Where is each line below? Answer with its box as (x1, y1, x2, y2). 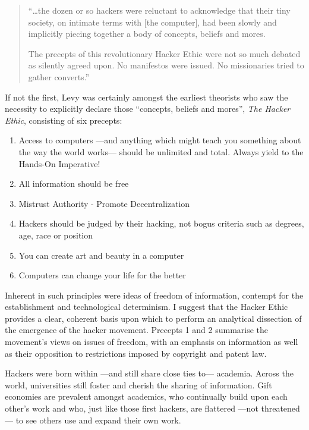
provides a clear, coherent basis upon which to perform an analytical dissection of (5, 312, 302, 324)
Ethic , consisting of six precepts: (5, 114, 122, 126)
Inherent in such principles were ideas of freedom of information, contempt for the (5, 288, 304, 301)
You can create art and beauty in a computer (18, 249, 184, 261)
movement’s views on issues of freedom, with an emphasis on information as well (5, 335, 298, 348)
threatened (261, 402, 300, 415)
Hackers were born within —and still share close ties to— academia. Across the (5, 367, 294, 379)
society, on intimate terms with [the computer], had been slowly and (28, 15, 277, 28)
